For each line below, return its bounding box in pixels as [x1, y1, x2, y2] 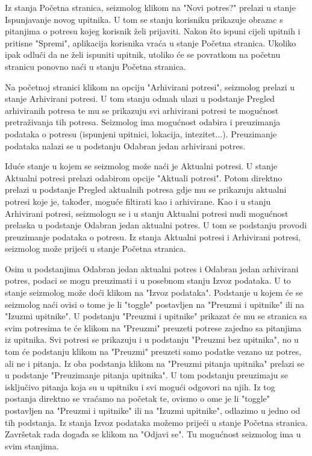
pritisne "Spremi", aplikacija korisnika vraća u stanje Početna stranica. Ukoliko [5, 36, 296, 49]
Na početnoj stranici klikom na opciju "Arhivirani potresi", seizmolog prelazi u [5, 80, 295, 93]
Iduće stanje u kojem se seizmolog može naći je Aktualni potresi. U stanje [5, 160, 278, 172]
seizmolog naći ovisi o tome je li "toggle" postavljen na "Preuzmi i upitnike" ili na [5, 298, 304, 310]
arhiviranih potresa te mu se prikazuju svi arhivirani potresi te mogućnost [5, 104, 279, 116]
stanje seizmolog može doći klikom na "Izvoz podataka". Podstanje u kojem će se [5, 286, 303, 299]
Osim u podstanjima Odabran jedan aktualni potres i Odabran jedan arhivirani [5, 262, 299, 275]
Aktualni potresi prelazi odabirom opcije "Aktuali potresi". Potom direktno [5, 171, 282, 184]
